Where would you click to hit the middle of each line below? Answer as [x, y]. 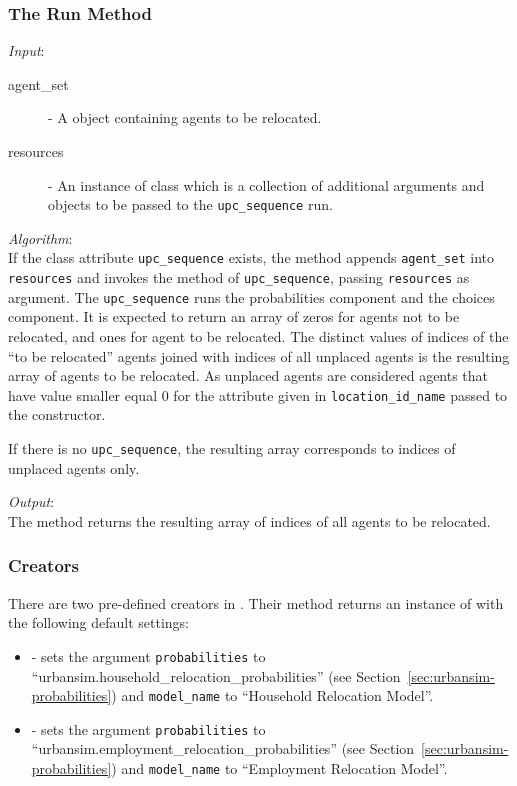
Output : [31, 501]
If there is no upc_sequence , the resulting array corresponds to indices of [232, 448]
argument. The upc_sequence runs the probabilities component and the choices [251, 296]
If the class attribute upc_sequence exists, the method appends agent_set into [251, 257]
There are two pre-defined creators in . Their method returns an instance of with [256, 602]
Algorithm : [40, 237]
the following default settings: [99, 622]
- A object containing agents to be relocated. [185, 117]
